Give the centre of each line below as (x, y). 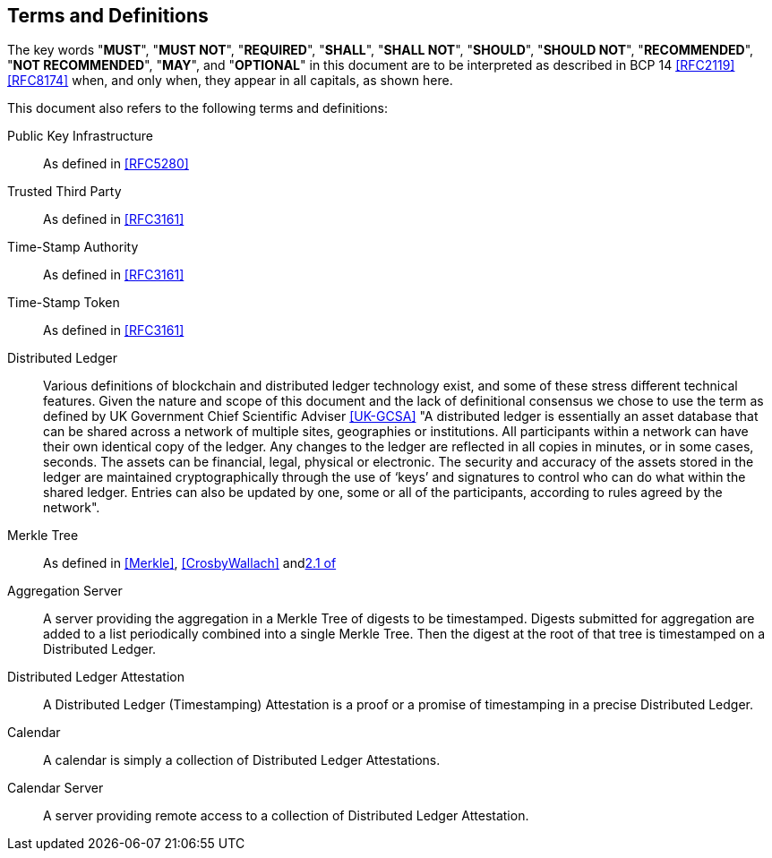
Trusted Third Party (64, 192)
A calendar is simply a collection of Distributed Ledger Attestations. (242, 760)
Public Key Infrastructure (80, 136)
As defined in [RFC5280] (116, 164)
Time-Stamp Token (64, 303)
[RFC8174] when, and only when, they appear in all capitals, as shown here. (230, 81)
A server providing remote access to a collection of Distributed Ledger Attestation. (286, 816)
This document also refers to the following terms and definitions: (198, 108)
